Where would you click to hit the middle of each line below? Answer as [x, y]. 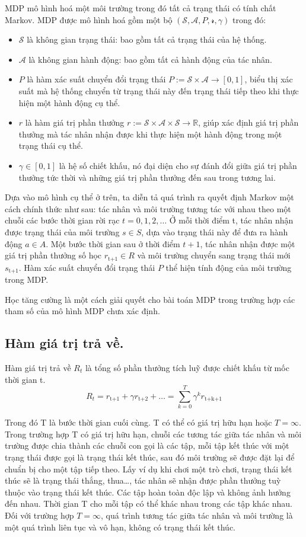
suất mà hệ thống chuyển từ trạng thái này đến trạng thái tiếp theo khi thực [159, 90]
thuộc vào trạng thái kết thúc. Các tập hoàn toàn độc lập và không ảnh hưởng [148, 492]
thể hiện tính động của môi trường [229, 267]
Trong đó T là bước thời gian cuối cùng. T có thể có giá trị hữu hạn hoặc [138, 422]
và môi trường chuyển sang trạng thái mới [214, 255]
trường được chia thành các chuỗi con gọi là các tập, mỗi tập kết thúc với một [147, 445]
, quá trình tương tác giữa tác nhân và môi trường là [197, 515]
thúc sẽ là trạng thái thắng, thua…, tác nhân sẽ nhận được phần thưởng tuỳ [143, 480]
